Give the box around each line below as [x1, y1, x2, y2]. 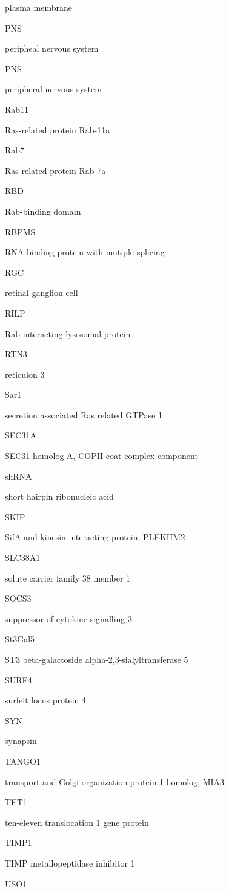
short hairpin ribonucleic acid [5, 490, 114, 503]
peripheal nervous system [5, 42, 99, 55]
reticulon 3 [5, 367, 45, 380]
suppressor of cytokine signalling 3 [5, 612, 133, 625]
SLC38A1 [5, 551, 41, 564]
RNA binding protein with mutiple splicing [5, 246, 165, 258]
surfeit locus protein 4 [5, 694, 87, 706]
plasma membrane [5, 1, 72, 13]
